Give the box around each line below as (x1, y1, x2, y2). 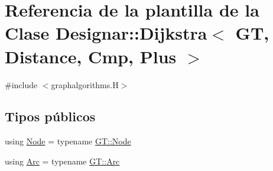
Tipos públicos (5, 107, 96, 125)
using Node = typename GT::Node (5, 135, 131, 147)
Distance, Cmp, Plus (5, 44, 177, 68)
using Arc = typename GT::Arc (5, 154, 120, 167)
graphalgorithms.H (51, 78, 119, 91)
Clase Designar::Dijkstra (5, 21, 207, 45)
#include (5, 78, 38, 91)
